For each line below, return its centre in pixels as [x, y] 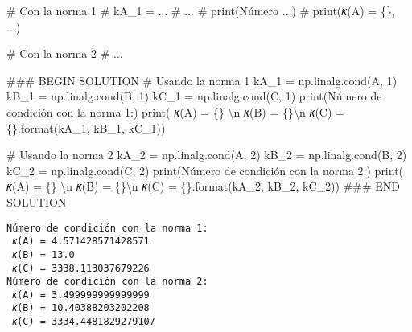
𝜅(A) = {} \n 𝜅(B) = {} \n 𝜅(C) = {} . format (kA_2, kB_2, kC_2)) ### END [203, 186]
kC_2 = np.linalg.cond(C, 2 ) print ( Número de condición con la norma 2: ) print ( [205, 170]
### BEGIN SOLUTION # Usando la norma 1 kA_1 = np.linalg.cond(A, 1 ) [202, 80]
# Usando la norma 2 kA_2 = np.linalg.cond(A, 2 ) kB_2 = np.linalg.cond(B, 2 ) [207, 155]
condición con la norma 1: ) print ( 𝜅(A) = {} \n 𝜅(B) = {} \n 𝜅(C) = [175, 111]
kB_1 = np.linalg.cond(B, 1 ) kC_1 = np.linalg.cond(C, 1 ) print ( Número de [194, 96]
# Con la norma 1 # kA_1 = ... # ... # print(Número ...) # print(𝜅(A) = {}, [201, 10]
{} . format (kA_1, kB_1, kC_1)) [86, 127]
